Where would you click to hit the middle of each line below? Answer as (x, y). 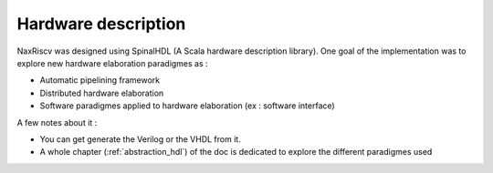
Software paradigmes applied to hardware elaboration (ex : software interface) (187, 106)
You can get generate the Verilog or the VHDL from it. (140, 139)
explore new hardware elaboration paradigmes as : (113, 63)
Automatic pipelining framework (100, 80)
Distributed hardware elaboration (102, 93)
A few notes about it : (57, 122)
